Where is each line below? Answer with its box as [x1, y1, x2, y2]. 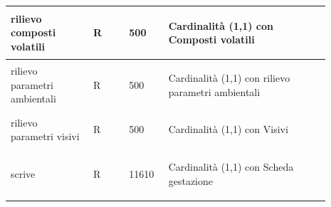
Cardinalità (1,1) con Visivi [168, 122, 288, 137]
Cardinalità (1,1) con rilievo [168, 70, 290, 85]
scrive [11, 166, 36, 181]
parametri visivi [11, 129, 80, 144]
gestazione [168, 173, 214, 188]
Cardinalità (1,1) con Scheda [168, 159, 294, 174]
